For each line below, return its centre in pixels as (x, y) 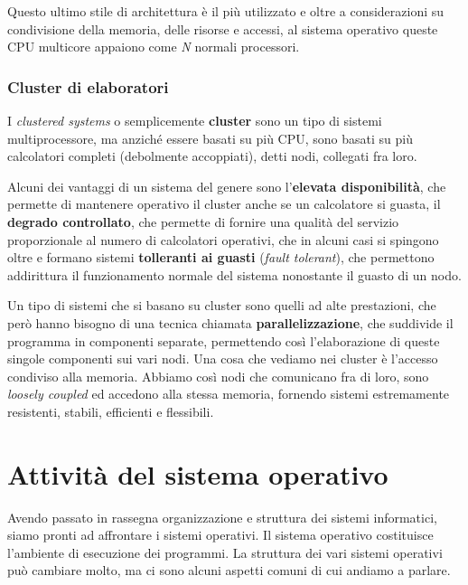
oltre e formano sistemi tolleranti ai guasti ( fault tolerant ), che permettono (221, 257)
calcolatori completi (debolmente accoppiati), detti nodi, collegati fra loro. (212, 156)
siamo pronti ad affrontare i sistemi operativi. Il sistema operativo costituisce (220, 535)
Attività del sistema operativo (198, 473)
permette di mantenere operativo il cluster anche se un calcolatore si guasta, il (224, 204)
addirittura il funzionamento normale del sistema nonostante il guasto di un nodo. (234, 274)
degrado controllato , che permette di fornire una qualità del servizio (203, 221)
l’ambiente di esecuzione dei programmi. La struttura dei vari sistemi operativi (225, 552)
